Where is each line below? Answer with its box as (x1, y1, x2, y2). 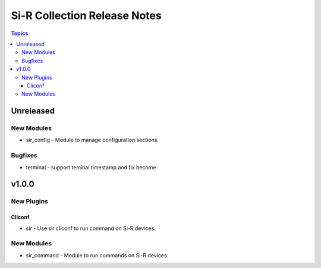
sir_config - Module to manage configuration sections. (26, 137, 159, 144)
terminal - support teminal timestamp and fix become (26, 163, 156, 171)
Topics (11, 30, 29, 37)
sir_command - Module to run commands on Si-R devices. (26, 251, 169, 258)
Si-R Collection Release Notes (11, 9, 162, 22)
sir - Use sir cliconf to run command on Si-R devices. (26, 225, 156, 232)
